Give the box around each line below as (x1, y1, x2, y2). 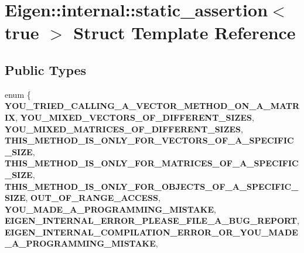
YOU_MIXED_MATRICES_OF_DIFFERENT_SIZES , (5, 122, 243, 135)
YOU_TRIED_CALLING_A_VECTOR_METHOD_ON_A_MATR (5, 100, 300, 112)
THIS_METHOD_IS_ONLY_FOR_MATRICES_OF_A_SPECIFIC (5, 157, 299, 169)
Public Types (5, 60, 87, 78)
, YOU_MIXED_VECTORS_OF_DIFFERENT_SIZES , (15, 111, 254, 123)
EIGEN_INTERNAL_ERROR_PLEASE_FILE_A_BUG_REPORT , (5, 214, 299, 227)
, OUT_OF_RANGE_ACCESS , (25, 192, 160, 204)
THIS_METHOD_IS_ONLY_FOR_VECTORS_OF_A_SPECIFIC (5, 134, 294, 146)
